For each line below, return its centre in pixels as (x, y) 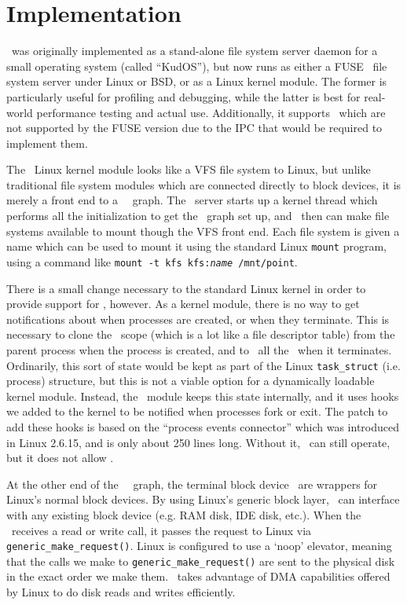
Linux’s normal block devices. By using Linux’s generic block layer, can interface (203, 499)
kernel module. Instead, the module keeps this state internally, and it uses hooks (203, 396)
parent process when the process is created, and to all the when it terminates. (199, 349)
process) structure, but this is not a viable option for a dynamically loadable (191, 381)
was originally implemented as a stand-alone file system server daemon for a (194, 51)
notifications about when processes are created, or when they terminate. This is (198, 319)
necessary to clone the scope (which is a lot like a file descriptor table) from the (201, 334)
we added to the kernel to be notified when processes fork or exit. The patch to (197, 411)
